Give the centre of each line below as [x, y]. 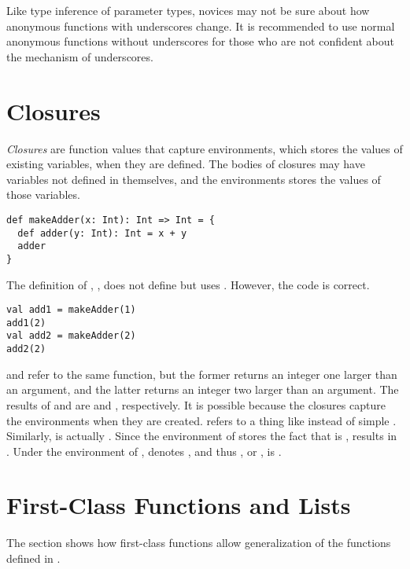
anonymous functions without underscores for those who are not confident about [200, 41]
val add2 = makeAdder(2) [71, 336]
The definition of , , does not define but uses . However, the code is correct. [188, 284]
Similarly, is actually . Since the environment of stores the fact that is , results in [202, 436]
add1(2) [26, 323]
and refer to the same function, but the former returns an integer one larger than [202, 374]
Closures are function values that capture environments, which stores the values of [205, 148]
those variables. [43, 195]
